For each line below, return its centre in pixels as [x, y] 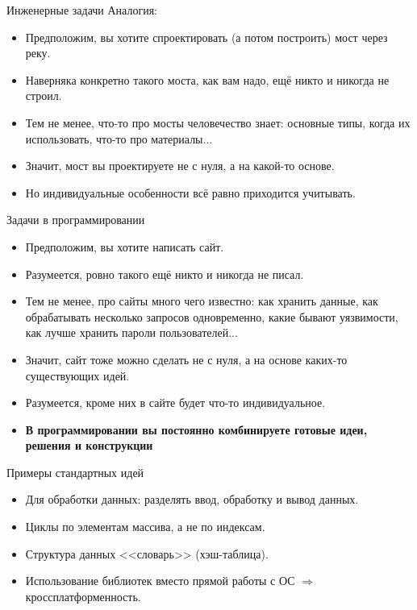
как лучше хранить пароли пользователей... [131, 332]
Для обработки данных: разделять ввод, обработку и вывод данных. [192, 499]
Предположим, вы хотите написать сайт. [125, 246]
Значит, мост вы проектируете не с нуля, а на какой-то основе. [180, 166]
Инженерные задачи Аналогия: [82, 10]
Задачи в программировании [76, 220]
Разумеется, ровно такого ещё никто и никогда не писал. [165, 274]
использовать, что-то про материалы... [119, 138]
